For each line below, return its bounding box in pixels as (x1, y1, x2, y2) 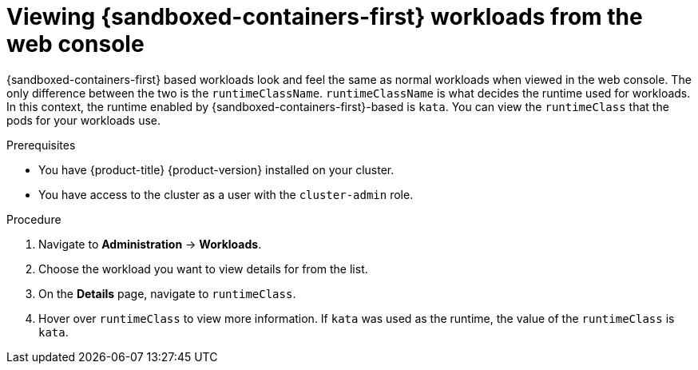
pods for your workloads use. (6, 113, 161, 127)
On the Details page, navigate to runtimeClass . (38, 286, 296, 300)
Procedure (6, 212, 61, 226)
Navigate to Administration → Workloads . (38, 237, 262, 251)
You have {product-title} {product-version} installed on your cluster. (38, 162, 395, 177)
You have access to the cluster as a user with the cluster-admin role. (38, 187, 414, 201)
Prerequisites (6, 137, 76, 152)
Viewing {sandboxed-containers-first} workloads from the (6, 3, 643, 30)
